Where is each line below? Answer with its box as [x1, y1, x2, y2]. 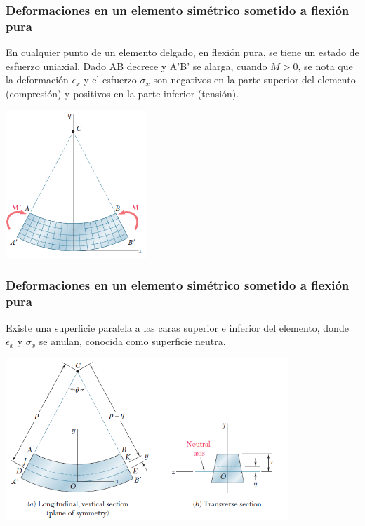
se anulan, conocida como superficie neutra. [39, 334, 226, 349]
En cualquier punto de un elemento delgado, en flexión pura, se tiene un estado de [6, 45, 359, 60]
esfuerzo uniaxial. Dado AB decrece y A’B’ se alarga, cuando [6, 58, 267, 73]
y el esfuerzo [84, 72, 137, 87]
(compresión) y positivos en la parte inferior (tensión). [6, 86, 239, 100]
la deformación [6, 72, 69, 87]
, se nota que [298, 58, 353, 73]
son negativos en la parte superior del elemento [153, 72, 356, 87]
